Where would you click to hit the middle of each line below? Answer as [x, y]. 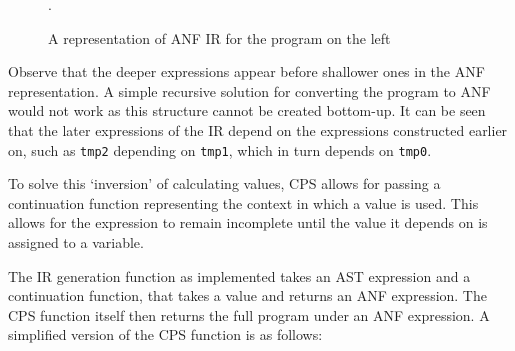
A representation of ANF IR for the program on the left [219, 37]
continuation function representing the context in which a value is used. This [243, 202]
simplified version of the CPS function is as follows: [165, 334]
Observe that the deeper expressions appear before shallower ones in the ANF [246, 71]
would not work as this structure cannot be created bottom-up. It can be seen [247, 110]
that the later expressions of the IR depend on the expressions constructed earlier [258, 129]
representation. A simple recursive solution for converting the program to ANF [249, 90]
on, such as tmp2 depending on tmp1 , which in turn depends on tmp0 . [220, 149]
